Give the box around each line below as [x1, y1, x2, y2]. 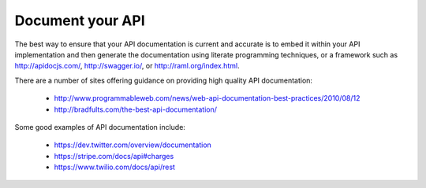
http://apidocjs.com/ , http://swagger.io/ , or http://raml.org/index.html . [14, 61, 240, 71]
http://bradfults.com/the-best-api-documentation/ [54, 105, 217, 114]
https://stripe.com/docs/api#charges [54, 151, 174, 160]
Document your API [14, 12, 145, 29]
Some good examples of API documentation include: [14, 122, 185, 131]
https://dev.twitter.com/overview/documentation [54, 140, 212, 149]
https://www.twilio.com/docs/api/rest [54, 162, 175, 172]
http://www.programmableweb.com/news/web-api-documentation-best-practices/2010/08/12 [54, 94, 361, 103]
